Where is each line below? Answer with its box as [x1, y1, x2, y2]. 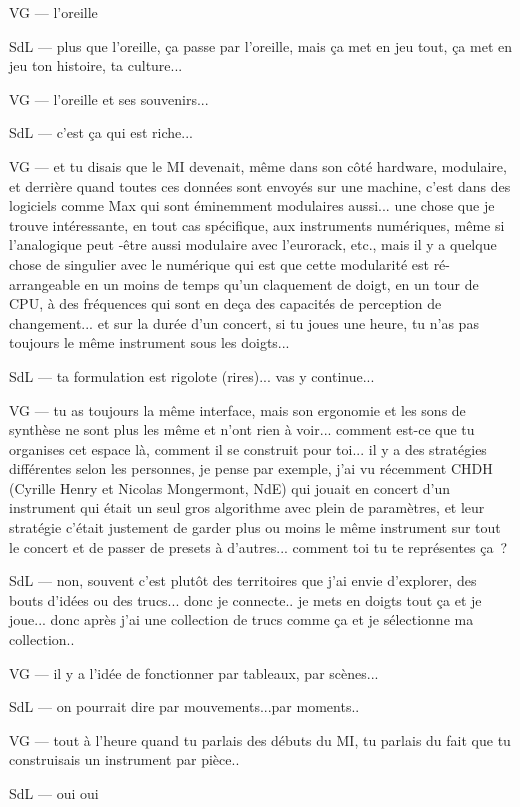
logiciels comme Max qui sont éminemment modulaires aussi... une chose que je [9, 195, 495, 216]
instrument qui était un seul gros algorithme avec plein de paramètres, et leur [9, 497, 485, 518]
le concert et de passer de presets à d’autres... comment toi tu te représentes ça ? [9, 536, 508, 557]
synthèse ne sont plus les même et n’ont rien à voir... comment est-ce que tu [9, 419, 475, 440]
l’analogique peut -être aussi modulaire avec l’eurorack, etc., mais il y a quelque [9, 234, 497, 255]
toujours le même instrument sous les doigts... [9, 332, 290, 353]
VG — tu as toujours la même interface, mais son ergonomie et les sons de [9, 399, 466, 420]
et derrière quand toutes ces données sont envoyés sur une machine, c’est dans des [9, 175, 511, 196]
